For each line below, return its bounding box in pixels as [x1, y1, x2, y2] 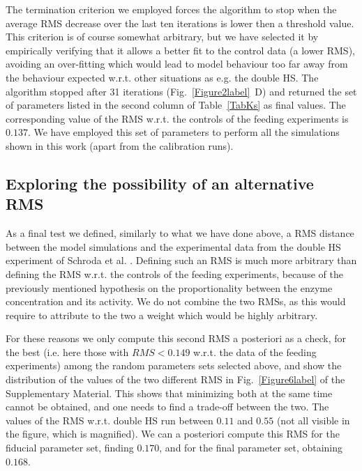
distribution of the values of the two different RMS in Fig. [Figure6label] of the [6, 372, 345, 387]
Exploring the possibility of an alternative [6, 172, 314, 194]
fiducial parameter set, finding [6, 440, 134, 455]
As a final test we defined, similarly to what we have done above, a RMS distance [6, 226, 354, 240]
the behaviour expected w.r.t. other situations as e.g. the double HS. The [6, 70, 319, 84]
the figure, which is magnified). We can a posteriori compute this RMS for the [6, 426, 340, 441]
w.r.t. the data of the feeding [193, 344, 317, 359]
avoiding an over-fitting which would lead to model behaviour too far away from [6, 56, 348, 71]
